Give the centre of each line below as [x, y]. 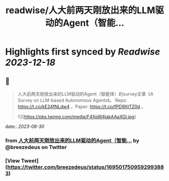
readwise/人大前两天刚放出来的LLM [80, 10]
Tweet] [30, 161]
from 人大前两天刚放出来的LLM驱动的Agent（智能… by [72, 141]
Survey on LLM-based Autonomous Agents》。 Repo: [72, 100]
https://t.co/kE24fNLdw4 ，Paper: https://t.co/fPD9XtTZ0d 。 [82, 106]
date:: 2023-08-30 [25, 126]
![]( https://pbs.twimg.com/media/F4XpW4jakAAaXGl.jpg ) [77, 117]
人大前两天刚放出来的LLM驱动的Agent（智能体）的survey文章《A [86, 94]
